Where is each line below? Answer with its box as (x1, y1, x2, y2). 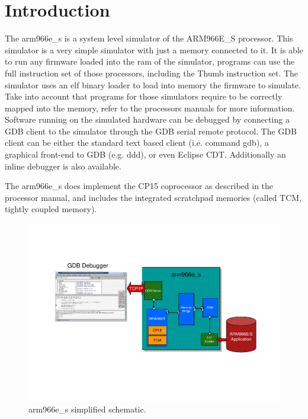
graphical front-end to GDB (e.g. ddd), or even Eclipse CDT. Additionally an (5, 148, 286, 161)
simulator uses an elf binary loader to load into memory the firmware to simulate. (5, 78, 301, 91)
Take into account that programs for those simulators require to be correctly (5, 90, 283, 103)
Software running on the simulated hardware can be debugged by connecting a (5, 113, 290, 126)
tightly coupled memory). (5, 203, 97, 215)
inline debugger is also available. (5, 159, 121, 172)
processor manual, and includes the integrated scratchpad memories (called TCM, (5, 191, 302, 203)
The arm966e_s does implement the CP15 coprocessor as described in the (5, 180, 274, 192)
